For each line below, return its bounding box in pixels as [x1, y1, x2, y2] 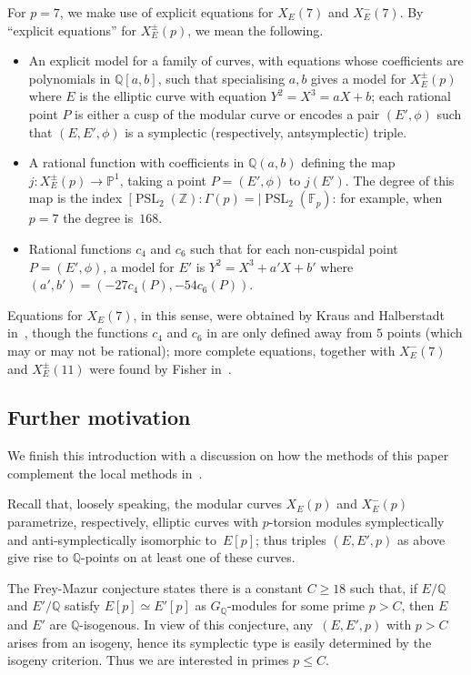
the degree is [63, 208, 134, 227]
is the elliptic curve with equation [79, 86, 267, 106]
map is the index [28, 188, 123, 207]
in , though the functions [7, 323, 148, 342]
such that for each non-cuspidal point [190, 238, 398, 257]
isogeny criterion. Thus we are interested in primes [7, 650, 289, 670]
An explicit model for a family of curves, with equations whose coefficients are [28, 51, 464, 70]
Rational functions [28, 238, 132, 257]
